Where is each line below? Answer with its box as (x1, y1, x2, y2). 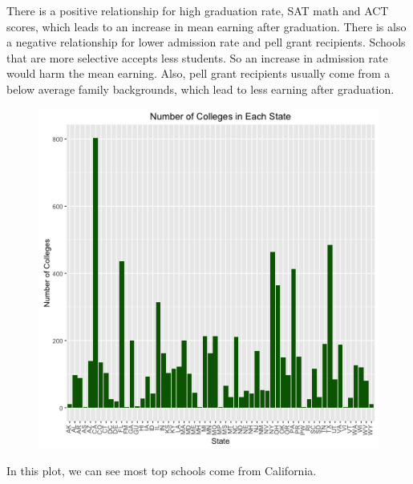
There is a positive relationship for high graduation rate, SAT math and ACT (6, 2, 389, 18)
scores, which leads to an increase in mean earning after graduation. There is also (6, 18, 407, 34)
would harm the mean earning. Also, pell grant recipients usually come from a (6, 65, 391, 82)
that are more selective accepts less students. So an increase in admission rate (6, 49, 388, 66)
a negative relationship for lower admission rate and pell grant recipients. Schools (6, 34, 406, 50)
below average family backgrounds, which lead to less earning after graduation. (6, 80, 395, 97)
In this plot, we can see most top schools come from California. (6, 462, 317, 479)
